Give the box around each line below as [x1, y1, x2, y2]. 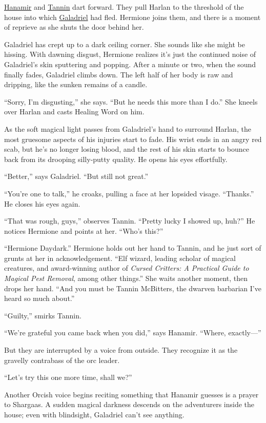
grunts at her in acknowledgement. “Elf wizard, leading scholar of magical [4, 252, 236, 263]
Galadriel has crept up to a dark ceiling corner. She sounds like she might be [4, 38, 245, 49]
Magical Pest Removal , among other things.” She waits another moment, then [4, 273, 248, 284]
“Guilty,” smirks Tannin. [4, 310, 81, 320]
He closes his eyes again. [4, 198, 80, 209]
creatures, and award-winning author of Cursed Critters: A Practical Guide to [4, 263, 249, 273]
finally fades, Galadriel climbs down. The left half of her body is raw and [4, 69, 233, 79]
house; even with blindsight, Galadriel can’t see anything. [4, 409, 185, 419]
